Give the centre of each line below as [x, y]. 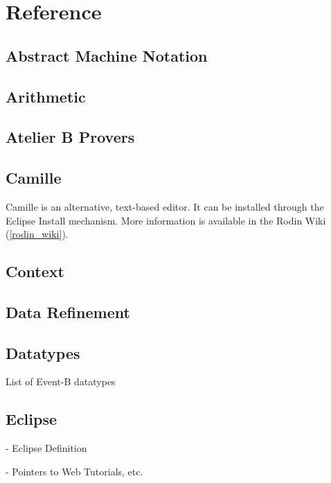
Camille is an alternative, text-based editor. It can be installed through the [165, 206]
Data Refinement [68, 311]
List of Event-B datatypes [61, 381]
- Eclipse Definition [46, 448]
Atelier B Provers [70, 137]
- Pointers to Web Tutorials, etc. [74, 471]
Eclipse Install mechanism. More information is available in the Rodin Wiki [166, 220]
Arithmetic [46, 96]
